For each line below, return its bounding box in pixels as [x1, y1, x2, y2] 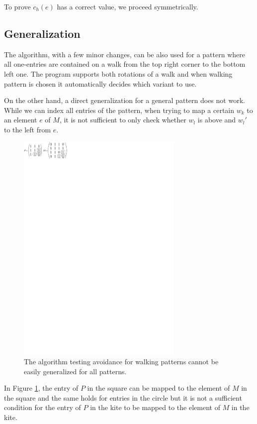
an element [4, 114, 37, 125]
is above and [197, 114, 236, 125]
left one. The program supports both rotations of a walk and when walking [4, 68, 233, 79]
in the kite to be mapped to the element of [90, 402, 220, 413]
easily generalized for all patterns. [24, 366, 127, 376]
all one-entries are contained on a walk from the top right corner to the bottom [4, 59, 246, 69]
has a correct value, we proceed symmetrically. [57, 1, 198, 11]
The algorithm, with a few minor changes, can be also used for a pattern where [4, 49, 245, 59]
